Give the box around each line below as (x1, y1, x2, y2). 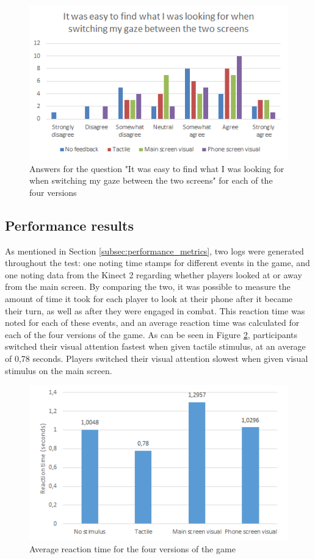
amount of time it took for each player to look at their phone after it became (5, 292, 293, 305)
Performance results (5, 215, 134, 234)
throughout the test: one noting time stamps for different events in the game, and (5, 256, 310, 269)
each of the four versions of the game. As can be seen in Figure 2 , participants (5, 328, 298, 341)
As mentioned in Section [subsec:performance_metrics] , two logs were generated (5, 244, 304, 257)
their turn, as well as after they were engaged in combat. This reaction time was (5, 304, 305, 317)
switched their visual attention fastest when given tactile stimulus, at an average (5, 340, 306, 353)
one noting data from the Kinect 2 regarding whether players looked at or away (5, 268, 302, 281)
